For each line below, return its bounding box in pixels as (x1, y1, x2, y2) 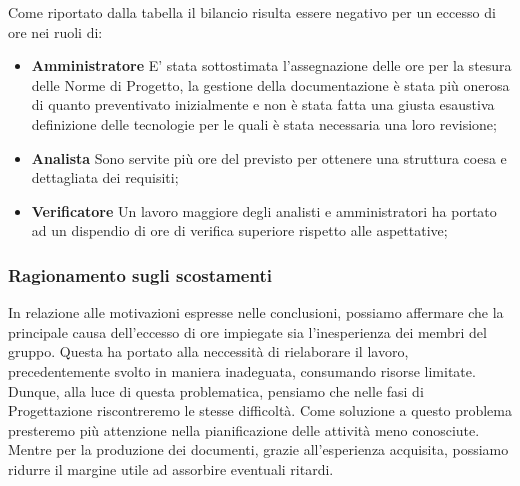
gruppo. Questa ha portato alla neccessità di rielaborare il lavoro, (8, 341, 409, 362)
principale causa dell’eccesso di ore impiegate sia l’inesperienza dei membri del (8, 321, 487, 342)
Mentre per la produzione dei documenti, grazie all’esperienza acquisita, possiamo (8, 439, 509, 460)
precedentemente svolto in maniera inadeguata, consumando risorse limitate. (8, 360, 476, 381)
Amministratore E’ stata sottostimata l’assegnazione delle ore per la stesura (31, 55, 512, 76)
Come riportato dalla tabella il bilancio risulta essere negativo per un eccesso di (8, 2, 496, 22)
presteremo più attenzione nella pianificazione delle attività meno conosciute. (8, 419, 480, 440)
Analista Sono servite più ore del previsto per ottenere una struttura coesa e (31, 147, 507, 168)
